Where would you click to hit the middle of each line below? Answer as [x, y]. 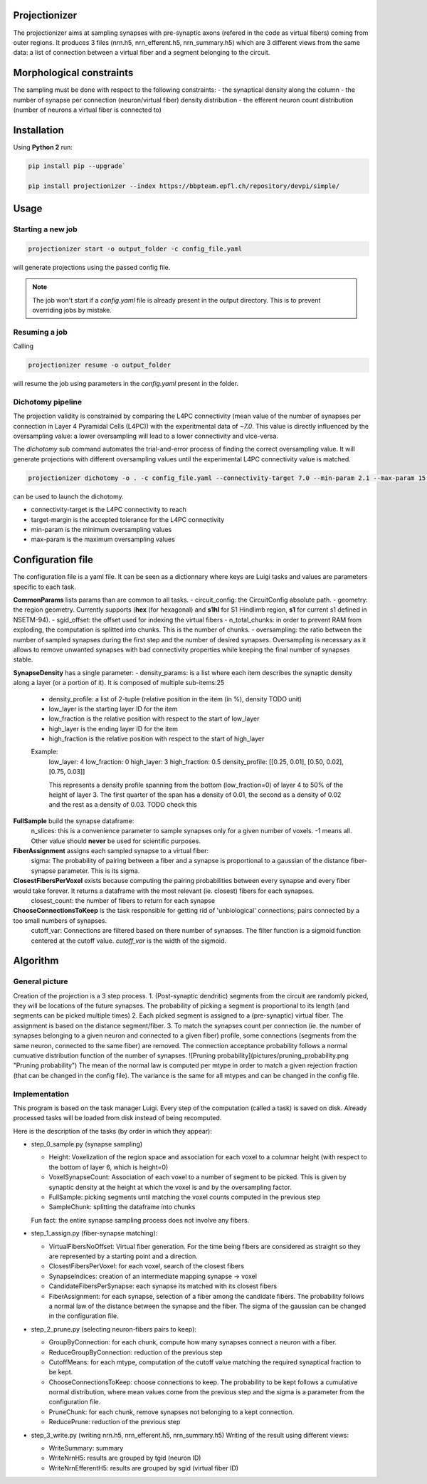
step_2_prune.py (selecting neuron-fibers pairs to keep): [114, 1329]
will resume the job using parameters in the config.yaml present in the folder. [126, 384]
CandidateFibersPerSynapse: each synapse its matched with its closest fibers [163, 1286]
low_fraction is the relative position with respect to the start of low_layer [154, 719]
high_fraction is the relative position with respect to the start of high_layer [157, 739]
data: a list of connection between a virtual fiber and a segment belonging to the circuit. [142, 53]
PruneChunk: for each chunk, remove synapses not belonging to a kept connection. [172, 1412]
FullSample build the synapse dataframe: [74, 821]
